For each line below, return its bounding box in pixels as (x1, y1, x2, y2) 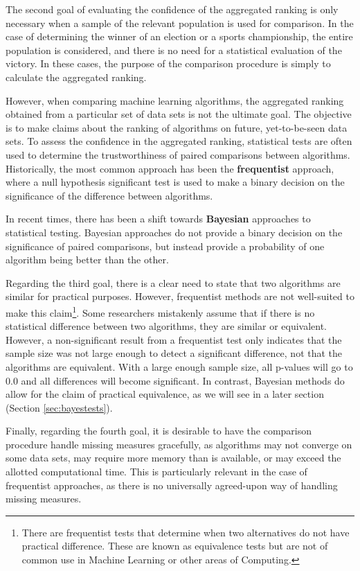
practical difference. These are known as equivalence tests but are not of (21, 538, 328, 553)
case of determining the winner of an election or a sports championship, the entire (6, 29, 353, 44)
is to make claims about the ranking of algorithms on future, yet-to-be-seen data (6, 120, 348, 134)
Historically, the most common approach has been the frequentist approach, (6, 161, 334, 175)
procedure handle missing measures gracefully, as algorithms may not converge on (6, 437, 352, 451)
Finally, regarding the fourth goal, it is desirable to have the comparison (6, 423, 312, 438)
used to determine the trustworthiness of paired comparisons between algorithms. (6, 147, 350, 161)
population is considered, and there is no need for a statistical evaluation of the (6, 42, 342, 57)
